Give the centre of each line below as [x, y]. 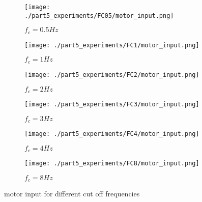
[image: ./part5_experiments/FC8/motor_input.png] [112, 164]
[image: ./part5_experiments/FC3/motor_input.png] [112, 104]
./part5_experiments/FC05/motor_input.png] [99, 16]
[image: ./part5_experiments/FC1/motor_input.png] [112, 45]
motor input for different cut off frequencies [72, 194]
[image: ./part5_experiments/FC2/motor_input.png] [112, 75]
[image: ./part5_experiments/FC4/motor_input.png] [112, 134]
